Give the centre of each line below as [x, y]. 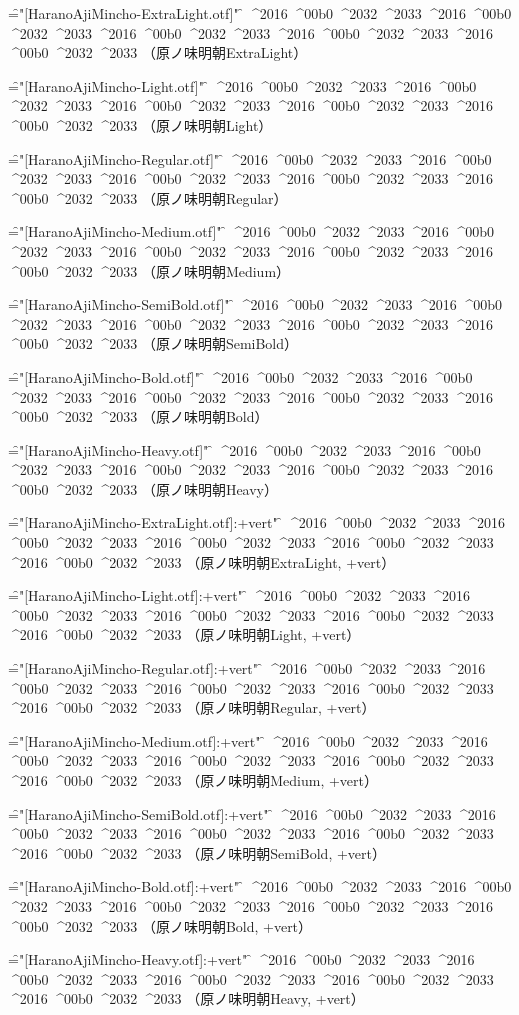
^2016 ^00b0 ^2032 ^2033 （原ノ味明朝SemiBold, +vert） [197, 852]
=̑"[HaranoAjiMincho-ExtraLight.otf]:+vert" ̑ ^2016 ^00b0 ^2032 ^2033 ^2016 [256, 522]
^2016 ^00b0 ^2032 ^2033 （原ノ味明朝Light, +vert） [184, 634]
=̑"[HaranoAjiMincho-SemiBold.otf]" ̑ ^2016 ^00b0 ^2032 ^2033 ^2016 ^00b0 [255, 304]
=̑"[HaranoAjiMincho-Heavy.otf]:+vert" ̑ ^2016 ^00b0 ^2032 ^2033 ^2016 [241, 959]
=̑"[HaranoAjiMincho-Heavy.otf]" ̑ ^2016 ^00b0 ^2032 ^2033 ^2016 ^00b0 [244, 449]
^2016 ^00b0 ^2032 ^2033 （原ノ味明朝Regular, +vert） [192, 707]
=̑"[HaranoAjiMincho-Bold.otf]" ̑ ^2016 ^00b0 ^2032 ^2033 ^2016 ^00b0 [240, 376]
